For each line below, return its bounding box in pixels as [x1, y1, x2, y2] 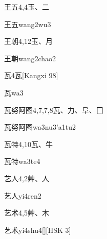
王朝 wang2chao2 [4, 53, 56, 63]
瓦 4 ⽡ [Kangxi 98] [4, 70, 58, 81]
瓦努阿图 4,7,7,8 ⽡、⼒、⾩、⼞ [4, 104, 103, 115]
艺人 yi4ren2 [4, 190, 41, 201]
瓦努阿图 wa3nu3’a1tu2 [4, 122, 76, 132]
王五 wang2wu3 [4, 18, 51, 29]
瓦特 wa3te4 [4, 156, 40, 166]
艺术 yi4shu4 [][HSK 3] [4, 224, 71, 235]
